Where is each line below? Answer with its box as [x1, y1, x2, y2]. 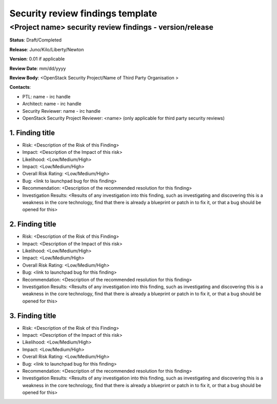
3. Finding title [9, 311, 56, 320]
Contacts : [9, 84, 31, 90]
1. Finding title [9, 128, 55, 137]
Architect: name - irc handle [22, 100, 82, 107]
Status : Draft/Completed [9, 37, 62, 43]
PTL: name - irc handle [22, 93, 71, 99]
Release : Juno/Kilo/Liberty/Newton [9, 46, 84, 52]
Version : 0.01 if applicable [9, 56, 65, 62]
